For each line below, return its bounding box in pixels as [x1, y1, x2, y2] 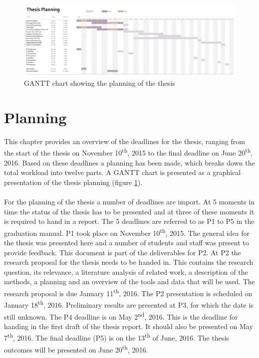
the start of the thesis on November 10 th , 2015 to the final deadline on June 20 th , [4, 146, 253, 158]
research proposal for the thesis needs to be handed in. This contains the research [4, 257, 254, 267]
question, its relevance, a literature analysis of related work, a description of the [4, 266, 248, 277]
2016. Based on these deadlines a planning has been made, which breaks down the [4, 157, 255, 168]
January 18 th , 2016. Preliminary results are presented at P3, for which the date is [4, 298, 254, 310]
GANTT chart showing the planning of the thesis [24, 78, 175, 88]
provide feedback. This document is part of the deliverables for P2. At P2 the [4, 247, 241, 257]
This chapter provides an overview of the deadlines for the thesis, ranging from [4, 136, 245, 146]
